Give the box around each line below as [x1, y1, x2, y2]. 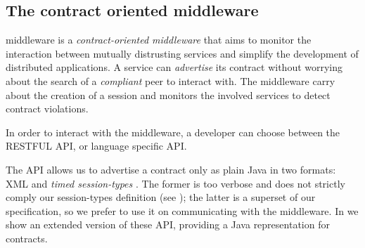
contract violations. [6, 101, 89, 116]
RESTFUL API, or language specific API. [6, 138, 187, 153]
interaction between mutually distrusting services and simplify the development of [6, 46, 359, 60]
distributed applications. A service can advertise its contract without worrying [6, 60, 343, 74]
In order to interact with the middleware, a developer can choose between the [6, 124, 340, 139]
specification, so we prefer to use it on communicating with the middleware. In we [6, 203, 359, 218]
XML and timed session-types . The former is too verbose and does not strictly [6, 176, 345, 190]
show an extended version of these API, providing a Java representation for [6, 217, 330, 232]
